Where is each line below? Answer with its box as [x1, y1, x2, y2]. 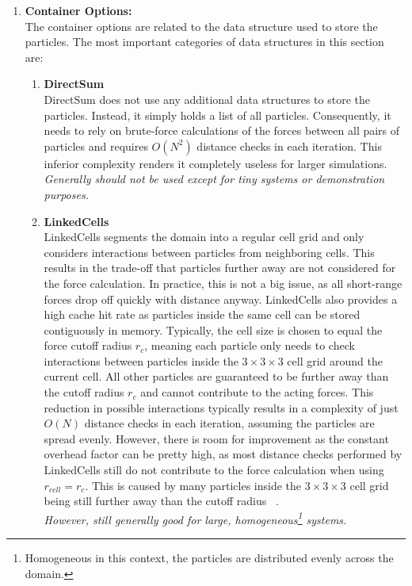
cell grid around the [287, 352, 383, 369]
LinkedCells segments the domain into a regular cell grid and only [44, 228, 364, 245]
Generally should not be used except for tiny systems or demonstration [44, 170, 385, 187]
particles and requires [44, 137, 148, 154]
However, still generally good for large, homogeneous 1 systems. [44, 508, 347, 527]
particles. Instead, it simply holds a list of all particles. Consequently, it [44, 106, 391, 123]
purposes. [44, 186, 89, 202]
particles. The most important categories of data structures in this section [25, 33, 384, 50]
